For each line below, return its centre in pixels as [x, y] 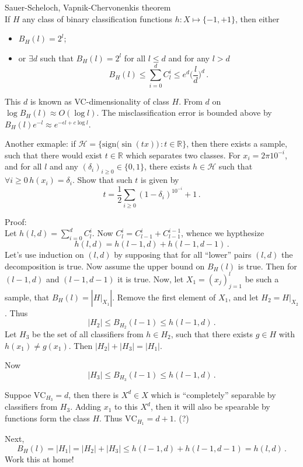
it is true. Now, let [151, 279]
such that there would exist [54, 155]
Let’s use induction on [44, 255]
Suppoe [18, 394]
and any [64, 166]
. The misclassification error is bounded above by [184, 113]
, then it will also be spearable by [210, 407]
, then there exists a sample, [237, 143]
